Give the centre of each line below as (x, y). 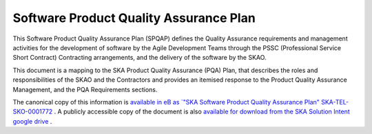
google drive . (32, 121)
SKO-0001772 (33, 112)
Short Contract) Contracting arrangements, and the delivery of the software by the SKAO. (139, 58)
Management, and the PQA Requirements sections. (85, 89)
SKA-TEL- (335, 102)
